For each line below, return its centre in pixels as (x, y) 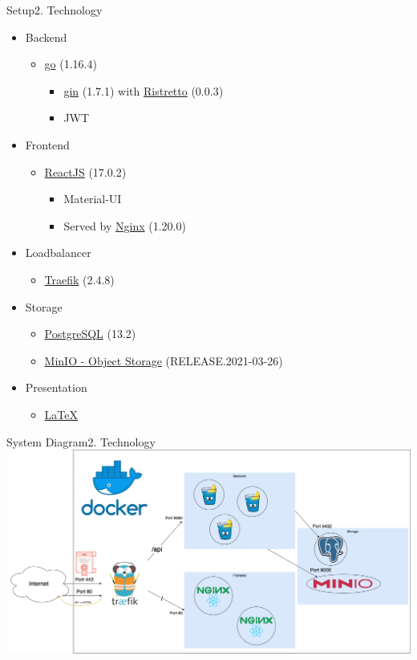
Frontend (47, 144)
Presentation (56, 387)
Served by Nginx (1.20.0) (125, 225)
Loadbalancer (58, 253)
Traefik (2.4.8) (79, 279)
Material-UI (93, 199)
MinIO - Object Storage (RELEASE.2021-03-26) (164, 360)
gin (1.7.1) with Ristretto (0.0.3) (144, 90)
